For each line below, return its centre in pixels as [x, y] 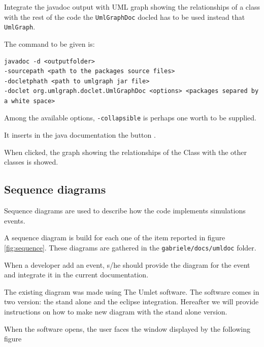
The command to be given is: [49, 43]
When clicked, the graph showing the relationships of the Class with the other [126, 152]
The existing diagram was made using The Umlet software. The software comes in [132, 291]
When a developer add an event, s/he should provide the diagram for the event [127, 264]
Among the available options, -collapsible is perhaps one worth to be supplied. [130, 118]
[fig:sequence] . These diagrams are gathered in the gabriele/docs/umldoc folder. [130, 247]
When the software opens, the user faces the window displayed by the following [127, 328]
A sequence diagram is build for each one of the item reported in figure [115, 238]
